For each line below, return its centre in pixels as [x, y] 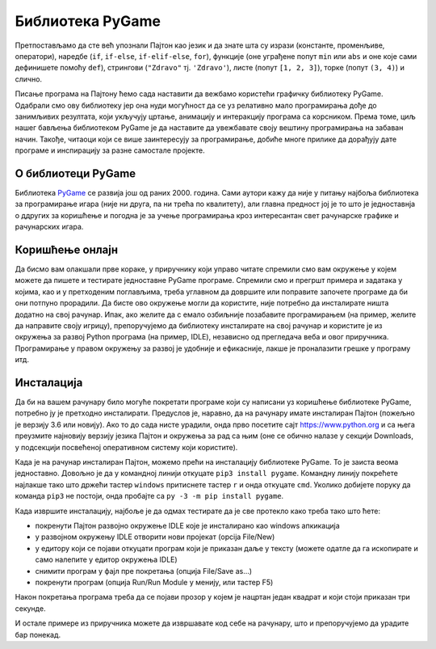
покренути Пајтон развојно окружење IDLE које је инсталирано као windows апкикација [188, 525]
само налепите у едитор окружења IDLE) [106, 560]
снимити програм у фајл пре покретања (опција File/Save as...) [144, 571]
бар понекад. [38, 634]
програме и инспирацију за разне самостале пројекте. [110, 150]
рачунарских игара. [49, 227]
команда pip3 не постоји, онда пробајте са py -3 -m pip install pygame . [149, 496]
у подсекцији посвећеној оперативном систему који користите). [126, 447]
